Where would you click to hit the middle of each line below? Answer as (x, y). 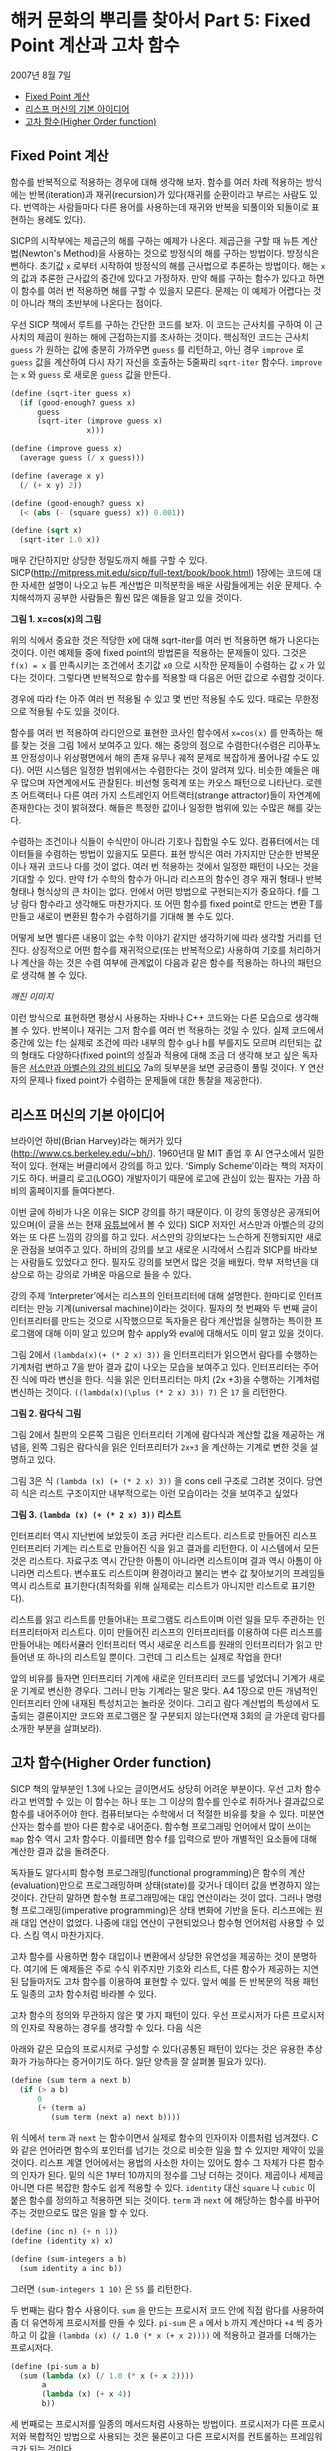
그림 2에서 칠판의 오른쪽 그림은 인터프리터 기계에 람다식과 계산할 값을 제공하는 (162, 1434)
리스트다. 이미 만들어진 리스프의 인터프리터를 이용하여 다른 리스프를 (192, 1632)
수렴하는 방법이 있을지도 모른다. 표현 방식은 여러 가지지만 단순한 (168, 854)
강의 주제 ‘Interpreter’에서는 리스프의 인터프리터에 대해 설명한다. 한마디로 (153, 1295)
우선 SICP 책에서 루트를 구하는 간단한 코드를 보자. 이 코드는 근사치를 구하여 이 (161, 324)
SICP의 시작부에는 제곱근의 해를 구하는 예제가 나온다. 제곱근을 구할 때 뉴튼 (155, 240)
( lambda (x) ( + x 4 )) (86, 2394)
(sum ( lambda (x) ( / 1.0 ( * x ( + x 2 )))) (107, 2376)
